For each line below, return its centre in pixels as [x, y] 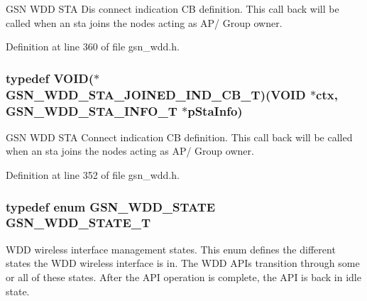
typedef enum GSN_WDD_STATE [111, 206]
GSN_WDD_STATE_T [78, 223]
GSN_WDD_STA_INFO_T [92, 110]
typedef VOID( [50, 78]
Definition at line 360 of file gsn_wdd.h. [93, 46]
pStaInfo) [215, 110]
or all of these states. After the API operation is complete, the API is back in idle [183, 277]
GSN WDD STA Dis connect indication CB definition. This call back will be [172, 9]
